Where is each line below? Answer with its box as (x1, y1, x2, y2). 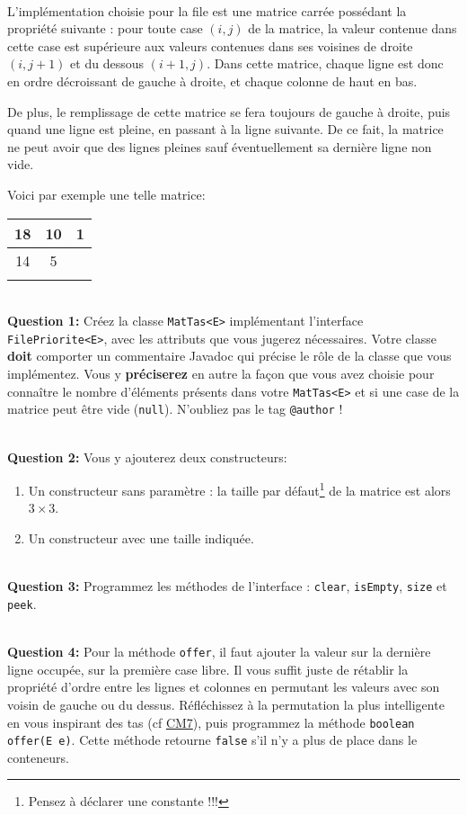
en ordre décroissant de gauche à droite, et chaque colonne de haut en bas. (7, 71, 418, 90)
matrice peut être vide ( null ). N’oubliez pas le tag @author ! (7, 399, 343, 418)
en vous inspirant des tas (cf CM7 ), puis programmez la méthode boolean (7, 712, 415, 731)
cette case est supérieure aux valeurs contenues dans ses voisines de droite (7, 36, 413, 55)
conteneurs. (7, 748, 69, 766)
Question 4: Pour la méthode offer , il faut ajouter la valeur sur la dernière (7, 642, 431, 661)
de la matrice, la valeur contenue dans (248, 19, 457, 38)
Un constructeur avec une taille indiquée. (28, 528, 254, 547)
